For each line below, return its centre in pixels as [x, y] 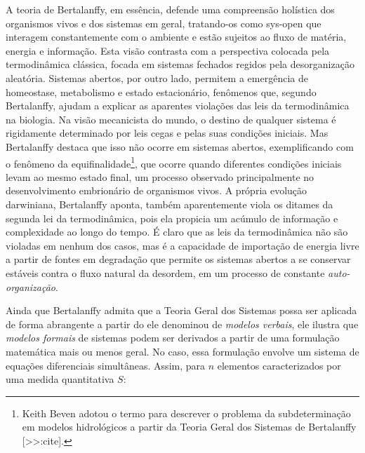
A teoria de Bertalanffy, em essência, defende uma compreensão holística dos [170, 9]
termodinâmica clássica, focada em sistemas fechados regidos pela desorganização [180, 64]
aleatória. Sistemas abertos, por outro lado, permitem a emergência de [157, 77]
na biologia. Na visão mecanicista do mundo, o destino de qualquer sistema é [171, 119]
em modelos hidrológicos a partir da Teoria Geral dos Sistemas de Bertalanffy [189, 427]
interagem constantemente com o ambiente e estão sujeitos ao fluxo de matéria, [176, 37]
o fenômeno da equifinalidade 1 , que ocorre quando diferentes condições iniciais [174, 162]
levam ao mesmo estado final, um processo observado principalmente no [160, 176]
